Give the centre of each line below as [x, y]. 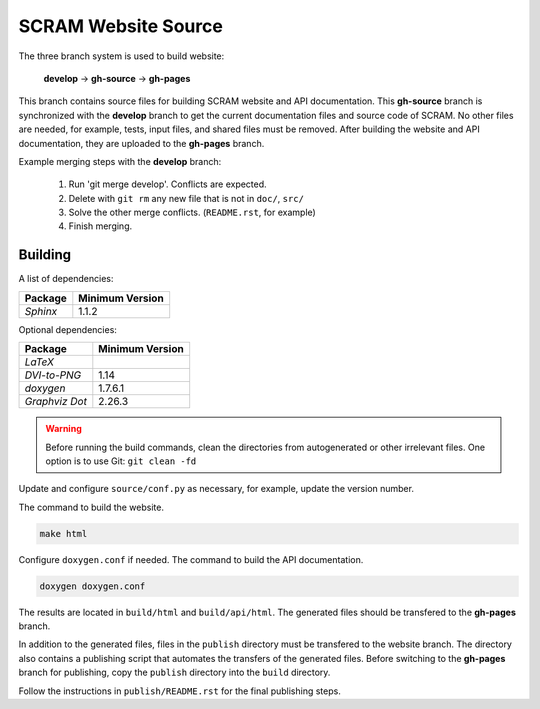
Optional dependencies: [67, 329]
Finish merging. [100, 226]
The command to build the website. [91, 507]
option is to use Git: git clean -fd [121, 461]
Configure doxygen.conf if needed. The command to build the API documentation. [191, 559]
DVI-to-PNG [53, 375]
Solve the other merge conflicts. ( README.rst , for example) [192, 212]
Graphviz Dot [55, 402]
